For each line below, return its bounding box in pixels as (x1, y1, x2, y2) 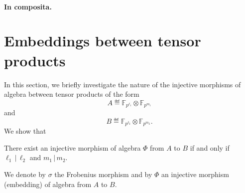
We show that (4, 126, 46, 136)
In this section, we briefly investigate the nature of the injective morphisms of (4, 79, 241, 89)
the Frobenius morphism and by (54, 169, 152, 179)
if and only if (190, 142, 230, 153)
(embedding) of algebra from (4, 179, 92, 189)
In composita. (4, 1, 52, 11)
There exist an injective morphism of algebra (4, 142, 141, 153)
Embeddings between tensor (4, 30, 201, 51)
